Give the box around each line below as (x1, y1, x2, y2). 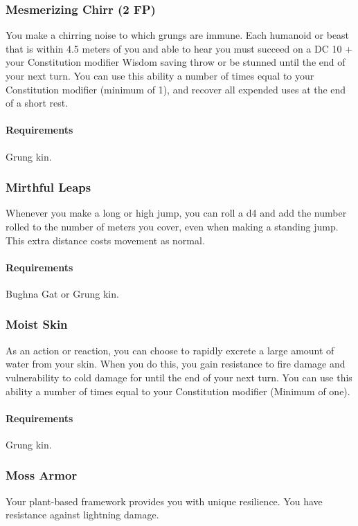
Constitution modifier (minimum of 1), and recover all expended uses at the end (6, 82, 346, 96)
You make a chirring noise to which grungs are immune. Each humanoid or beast (6, 28, 350, 42)
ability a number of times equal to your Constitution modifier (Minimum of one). (6, 383, 350, 398)
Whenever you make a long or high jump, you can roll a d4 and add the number (6, 206, 347, 220)
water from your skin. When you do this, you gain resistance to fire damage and (6, 356, 346, 371)
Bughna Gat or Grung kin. (6, 286, 119, 300)
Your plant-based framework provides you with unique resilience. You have (6, 493, 323, 508)
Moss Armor (6, 466, 78, 484)
